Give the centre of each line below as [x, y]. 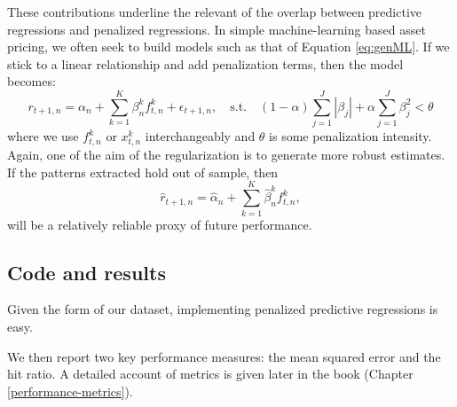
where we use [43, 136]
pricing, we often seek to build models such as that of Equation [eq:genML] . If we [228, 47]
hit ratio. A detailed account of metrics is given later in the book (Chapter [210, 374]
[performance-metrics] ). [70, 391]
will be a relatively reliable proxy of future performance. [160, 224]
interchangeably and [200, 136]
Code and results [87, 272]
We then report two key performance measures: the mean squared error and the [224, 356]
